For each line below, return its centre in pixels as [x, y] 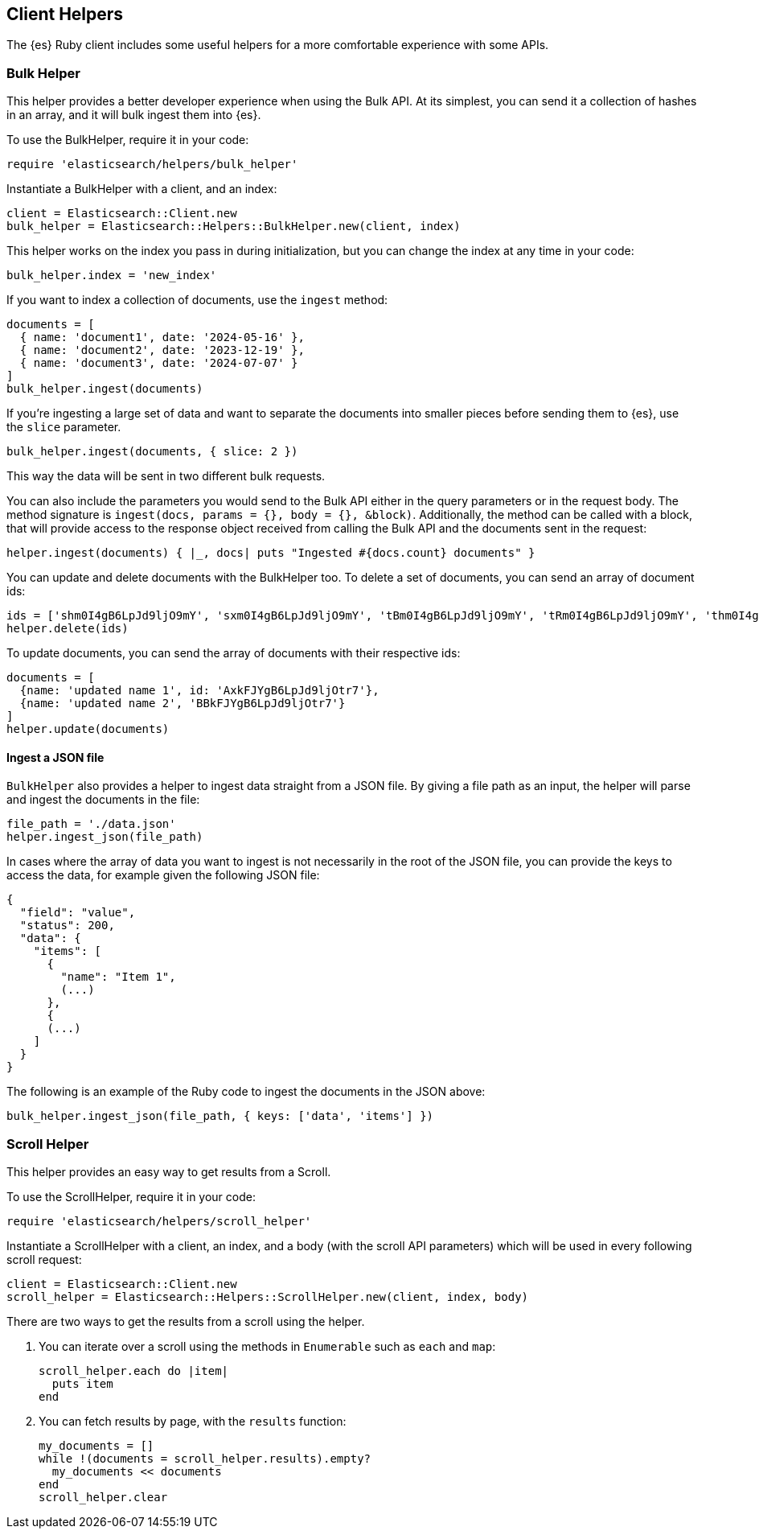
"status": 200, [67, 926]
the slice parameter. [64, 427]
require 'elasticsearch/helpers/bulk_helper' [152, 165]
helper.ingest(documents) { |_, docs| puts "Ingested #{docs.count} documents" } [271, 553]
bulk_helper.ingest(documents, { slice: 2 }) [152, 452]
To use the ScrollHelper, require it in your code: [131, 1197]
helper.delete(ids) [68, 629]
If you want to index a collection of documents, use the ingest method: [197, 300]
